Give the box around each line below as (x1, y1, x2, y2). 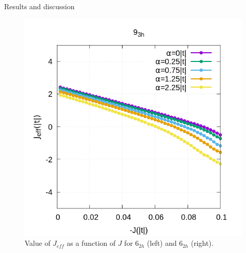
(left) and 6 (147, 238, 183, 248)
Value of (25, 238, 51, 248)
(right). (191, 238, 214, 248)
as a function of (67, 238, 116, 248)
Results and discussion (4, 1, 75, 11)
